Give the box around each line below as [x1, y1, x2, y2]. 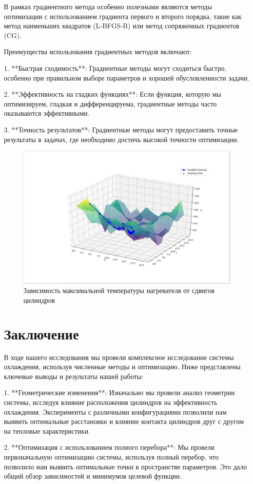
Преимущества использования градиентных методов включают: [4, 46, 192, 57]
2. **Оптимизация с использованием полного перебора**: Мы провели [4, 442, 214, 452]
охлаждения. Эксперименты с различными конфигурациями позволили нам [4, 406, 227, 417]
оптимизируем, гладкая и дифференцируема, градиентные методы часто [4, 98, 217, 108]
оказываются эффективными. [4, 108, 90, 118]
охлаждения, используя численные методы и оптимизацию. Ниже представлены [4, 361, 241, 372]
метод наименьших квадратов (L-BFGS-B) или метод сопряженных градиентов [4, 21, 239, 31]
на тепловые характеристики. [4, 425, 90, 436]
